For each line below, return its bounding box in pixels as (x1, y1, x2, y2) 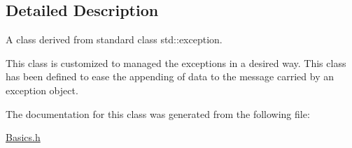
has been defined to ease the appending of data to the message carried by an (6, 69, 334, 84)
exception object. (6, 82, 78, 97)
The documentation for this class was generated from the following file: (6, 106, 310, 121)
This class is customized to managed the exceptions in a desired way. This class (6, 55, 346, 70)
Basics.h (6, 130, 41, 145)
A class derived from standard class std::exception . (6, 32, 223, 47)
